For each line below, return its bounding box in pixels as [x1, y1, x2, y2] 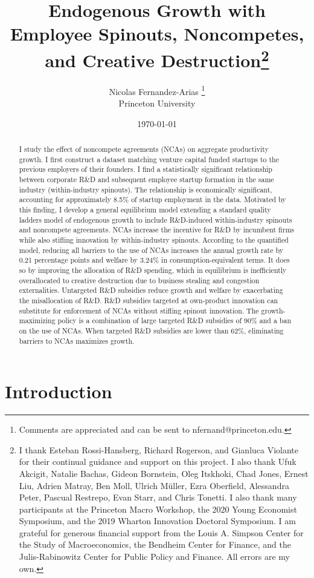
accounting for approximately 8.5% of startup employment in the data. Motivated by [19, 194, 286, 205]
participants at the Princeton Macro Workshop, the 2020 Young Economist [19, 502, 297, 515]
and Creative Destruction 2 [45, 45, 269, 72]
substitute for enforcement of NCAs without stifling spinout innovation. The [19, 305, 259, 315]
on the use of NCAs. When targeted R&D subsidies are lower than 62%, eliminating [19, 325, 284, 335]
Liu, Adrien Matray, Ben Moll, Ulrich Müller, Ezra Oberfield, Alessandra [19, 479, 289, 491]
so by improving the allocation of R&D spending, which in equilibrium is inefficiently [19, 264, 287, 275]
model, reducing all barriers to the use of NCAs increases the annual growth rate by [19, 245, 283, 255]
